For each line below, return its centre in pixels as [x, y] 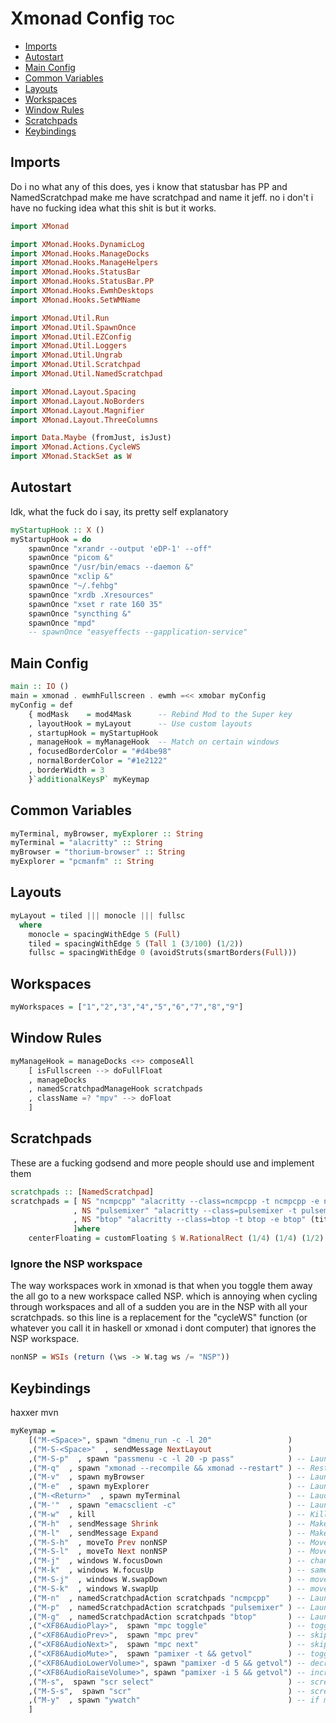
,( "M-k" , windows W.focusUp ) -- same [178, 1570]
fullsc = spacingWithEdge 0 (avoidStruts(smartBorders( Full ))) [163, 953]
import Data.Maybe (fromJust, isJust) [91, 438]
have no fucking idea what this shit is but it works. [113, 208]
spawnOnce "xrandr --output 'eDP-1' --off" [120, 548]
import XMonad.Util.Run [60, 318]
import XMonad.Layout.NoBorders [77, 401]
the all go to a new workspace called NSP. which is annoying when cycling [164, 1296]
